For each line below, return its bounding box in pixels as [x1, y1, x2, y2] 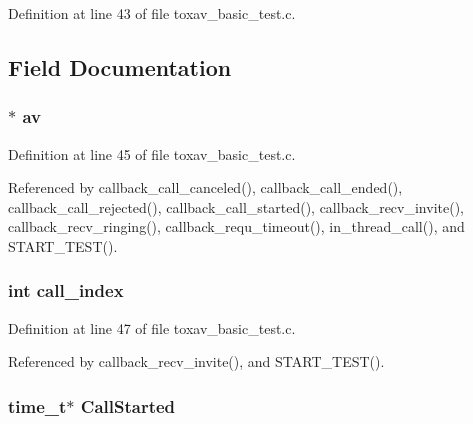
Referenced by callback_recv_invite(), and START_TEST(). [8, 351, 385, 372]
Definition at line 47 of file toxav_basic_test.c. [8, 317, 296, 338]
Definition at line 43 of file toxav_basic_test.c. [8, 3, 296, 23]
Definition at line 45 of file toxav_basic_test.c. [8, 143, 296, 164]
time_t [8, 393, 67, 418]
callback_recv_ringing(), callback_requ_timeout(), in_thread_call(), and [8, 216, 465, 237]
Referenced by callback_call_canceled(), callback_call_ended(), [8, 177, 403, 198]
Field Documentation [8, 51, 232, 82]
